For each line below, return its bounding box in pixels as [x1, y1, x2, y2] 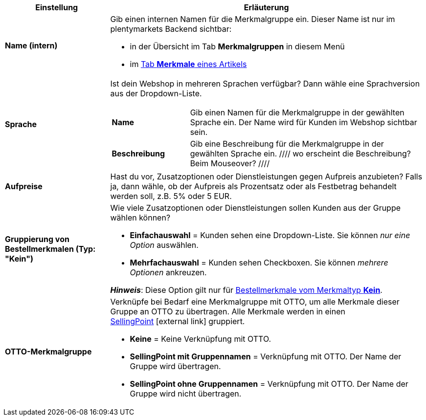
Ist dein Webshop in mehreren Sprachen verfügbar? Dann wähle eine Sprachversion [110, 79, 420, 88]
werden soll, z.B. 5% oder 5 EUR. [110, 191, 232, 201]
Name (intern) [5, 41, 58, 50]
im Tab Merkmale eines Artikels [130, 59, 247, 69]
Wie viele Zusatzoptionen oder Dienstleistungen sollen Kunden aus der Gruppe [110, 203, 401, 213]
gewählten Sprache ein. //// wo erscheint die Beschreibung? [190, 149, 411, 158]
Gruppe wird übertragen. [130, 361, 221, 371]
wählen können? [110, 213, 171, 222]
